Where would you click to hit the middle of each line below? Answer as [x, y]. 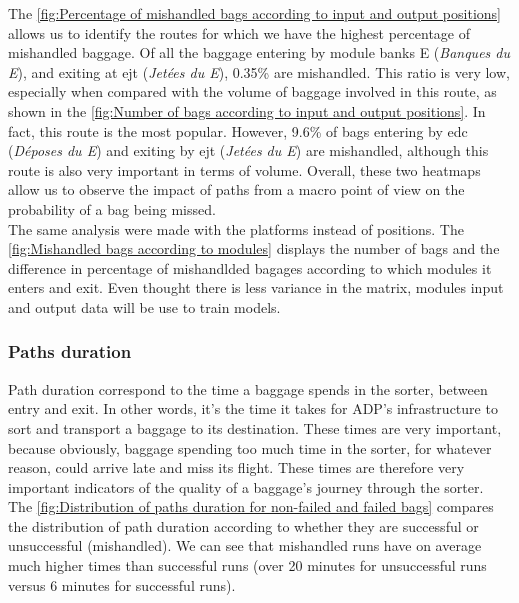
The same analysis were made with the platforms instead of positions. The [236, 228]
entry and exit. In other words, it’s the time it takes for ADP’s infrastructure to [253, 408]
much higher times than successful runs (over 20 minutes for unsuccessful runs [247, 565]
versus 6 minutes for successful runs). [122, 584]
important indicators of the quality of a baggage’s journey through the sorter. [246, 486]
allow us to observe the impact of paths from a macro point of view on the [236, 189]
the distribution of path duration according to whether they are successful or [243, 525]
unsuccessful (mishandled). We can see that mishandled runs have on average [245, 545]
